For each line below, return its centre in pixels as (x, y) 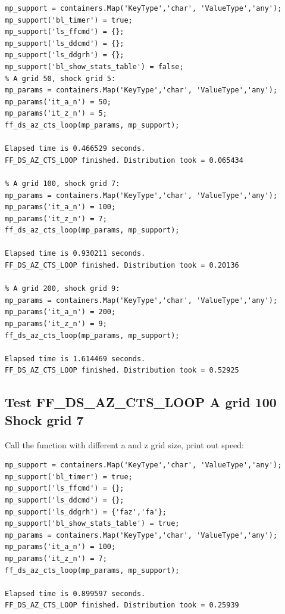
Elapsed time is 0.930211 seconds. (75, 254)
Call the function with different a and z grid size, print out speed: (125, 444)
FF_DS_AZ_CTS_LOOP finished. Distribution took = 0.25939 (122, 605)
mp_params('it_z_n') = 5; (56, 114)
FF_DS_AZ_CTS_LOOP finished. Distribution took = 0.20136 (122, 266)
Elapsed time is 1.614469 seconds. (75, 359)
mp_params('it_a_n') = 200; (60, 312)
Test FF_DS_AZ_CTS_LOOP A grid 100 (141, 402)
